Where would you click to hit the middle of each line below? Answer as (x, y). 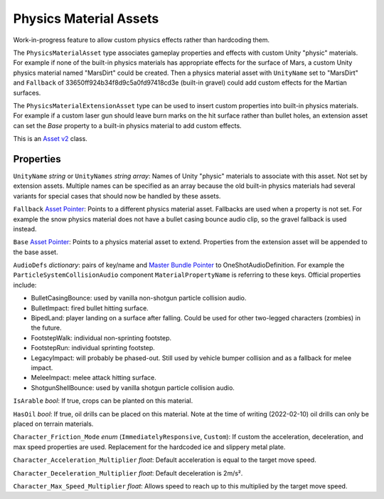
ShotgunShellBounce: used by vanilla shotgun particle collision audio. (133, 387)
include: (25, 285)
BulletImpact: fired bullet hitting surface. (90, 308)
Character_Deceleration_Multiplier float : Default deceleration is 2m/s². (128, 473)
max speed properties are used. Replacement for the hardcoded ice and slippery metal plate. (149, 447)
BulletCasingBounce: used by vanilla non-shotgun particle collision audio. (139, 298)
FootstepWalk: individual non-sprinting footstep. (101, 337)
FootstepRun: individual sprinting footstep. (93, 348)
